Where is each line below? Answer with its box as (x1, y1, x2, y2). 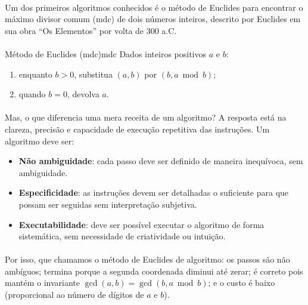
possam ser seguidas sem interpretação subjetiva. (18, 198, 197, 210)
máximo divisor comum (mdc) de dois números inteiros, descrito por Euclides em (5, 13, 301, 25)
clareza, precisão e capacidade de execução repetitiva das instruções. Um (5, 122, 270, 135)
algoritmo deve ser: (5, 134, 74, 147)
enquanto (18, 67, 52, 80)
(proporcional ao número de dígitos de (5, 288, 144, 301)
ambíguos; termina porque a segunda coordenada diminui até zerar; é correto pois (5, 264, 303, 277)
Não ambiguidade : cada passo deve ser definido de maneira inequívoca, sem (18, 155, 303, 167)
